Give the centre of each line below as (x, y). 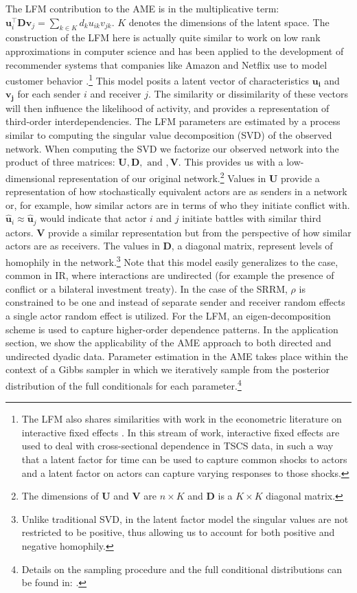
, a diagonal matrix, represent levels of (252, 246)
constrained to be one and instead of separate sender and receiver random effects (175, 302)
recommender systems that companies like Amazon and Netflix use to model (166, 64)
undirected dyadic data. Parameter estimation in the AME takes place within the (177, 356)
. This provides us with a (231, 162)
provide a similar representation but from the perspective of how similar (200, 232)
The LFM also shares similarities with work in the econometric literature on (182, 419)
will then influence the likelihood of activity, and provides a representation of (168, 108)
